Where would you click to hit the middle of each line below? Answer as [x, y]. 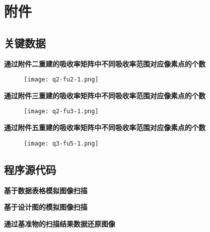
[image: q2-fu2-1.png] [61, 80]
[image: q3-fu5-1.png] [61, 143]
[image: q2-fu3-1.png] [61, 112]
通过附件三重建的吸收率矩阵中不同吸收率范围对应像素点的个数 [105, 95]
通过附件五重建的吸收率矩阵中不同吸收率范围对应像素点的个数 [105, 127]
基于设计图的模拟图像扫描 [46, 207]
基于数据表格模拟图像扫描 [46, 190]
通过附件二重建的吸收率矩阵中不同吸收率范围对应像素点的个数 [105, 63]
